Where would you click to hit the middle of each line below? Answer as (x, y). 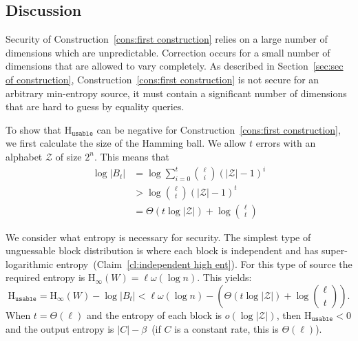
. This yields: (224, 277)
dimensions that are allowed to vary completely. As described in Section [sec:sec (175, 66)
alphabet (24, 156)
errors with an (286, 143)
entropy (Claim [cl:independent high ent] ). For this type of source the (204, 263)
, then (289, 315)
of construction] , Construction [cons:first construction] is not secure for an (162, 79)
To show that (33, 129)
